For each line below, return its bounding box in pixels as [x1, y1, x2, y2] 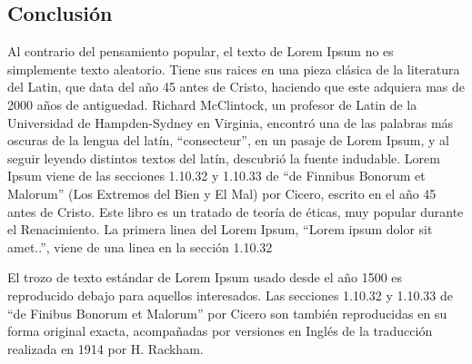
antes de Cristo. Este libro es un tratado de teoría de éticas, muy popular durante [7, 202, 464, 221]
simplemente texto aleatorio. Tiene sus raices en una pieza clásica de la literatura [7, 59, 460, 78]
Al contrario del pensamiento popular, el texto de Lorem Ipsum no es [7, 42, 394, 61]
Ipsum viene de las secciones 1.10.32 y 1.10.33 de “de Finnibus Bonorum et [7, 166, 426, 185]
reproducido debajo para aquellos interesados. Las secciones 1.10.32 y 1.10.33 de [7, 285, 454, 304]
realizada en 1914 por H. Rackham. [7, 339, 204, 358]
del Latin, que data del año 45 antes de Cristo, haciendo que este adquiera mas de [7, 77, 465, 96]
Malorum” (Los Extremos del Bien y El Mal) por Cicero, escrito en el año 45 [7, 183, 437, 202]
